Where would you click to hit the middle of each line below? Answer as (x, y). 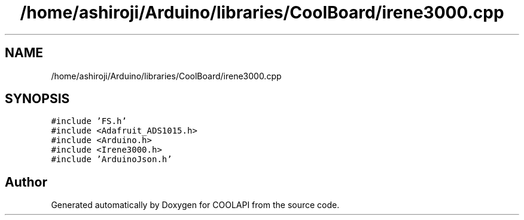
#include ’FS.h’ (89, 121)
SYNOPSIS (37, 99)
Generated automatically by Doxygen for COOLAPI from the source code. (195, 205)
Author (26, 182)
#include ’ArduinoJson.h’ (112, 159)
